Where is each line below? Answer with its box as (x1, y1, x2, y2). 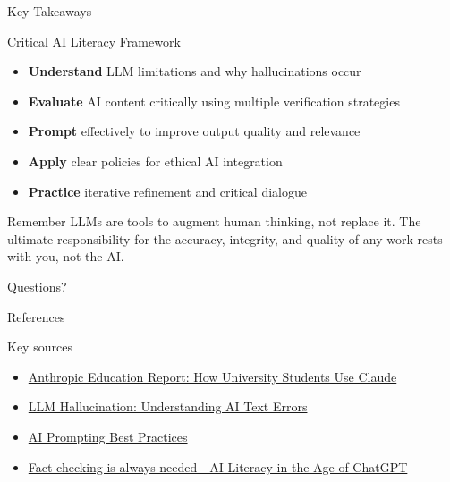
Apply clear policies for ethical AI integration (28, 151, 283, 170)
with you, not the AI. (7, 247, 124, 266)
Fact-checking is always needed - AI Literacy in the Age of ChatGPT (28, 457, 408, 476)
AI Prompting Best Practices (28, 427, 188, 445)
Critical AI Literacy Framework (7, 31, 181, 50)
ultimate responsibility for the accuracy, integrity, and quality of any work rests (7, 229, 443, 248)
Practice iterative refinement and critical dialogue (28, 182, 307, 200)
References (7, 307, 65, 326)
